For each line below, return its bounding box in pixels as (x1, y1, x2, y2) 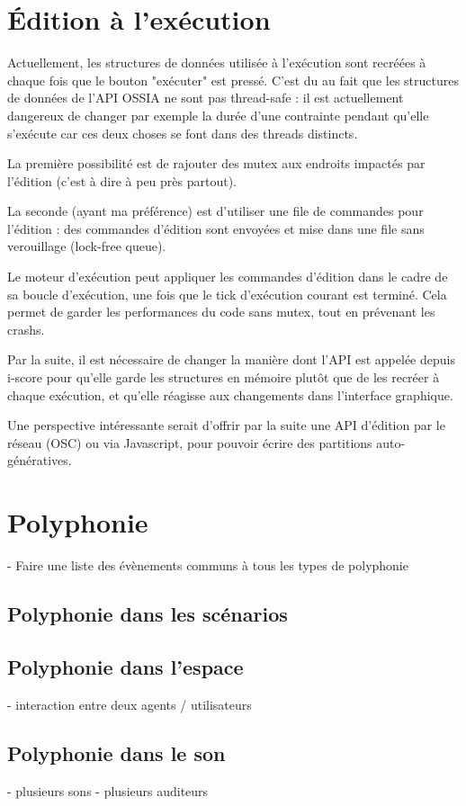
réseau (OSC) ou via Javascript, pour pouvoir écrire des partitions (7, 433, 372, 452)
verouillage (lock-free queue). (7, 237, 166, 255)
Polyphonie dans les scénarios (7, 600, 288, 628)
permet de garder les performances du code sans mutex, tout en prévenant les (7, 302, 435, 321)
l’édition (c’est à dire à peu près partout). (7, 171, 237, 190)
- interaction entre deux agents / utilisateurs (7, 694, 252, 713)
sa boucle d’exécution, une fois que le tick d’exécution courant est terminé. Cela (7, 284, 447, 303)
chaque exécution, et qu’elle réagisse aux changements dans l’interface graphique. (7, 385, 453, 404)
